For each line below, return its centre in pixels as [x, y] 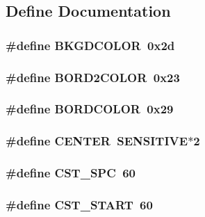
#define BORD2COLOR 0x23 [93, 77]
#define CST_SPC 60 [71, 173]
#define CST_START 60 [79, 204]
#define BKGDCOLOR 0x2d [90, 45]
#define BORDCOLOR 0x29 [90, 109]
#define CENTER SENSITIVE [97, 141]
